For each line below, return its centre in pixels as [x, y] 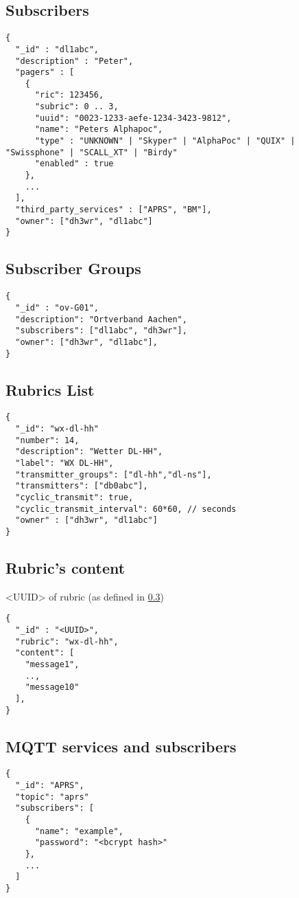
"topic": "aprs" [52, 797]
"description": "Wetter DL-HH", [89, 452]
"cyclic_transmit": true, [74, 497]
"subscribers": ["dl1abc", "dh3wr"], [101, 331]
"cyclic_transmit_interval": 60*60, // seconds [126, 509]
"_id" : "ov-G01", [57, 307]
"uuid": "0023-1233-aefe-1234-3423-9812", [133, 118]
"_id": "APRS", [50, 786]
